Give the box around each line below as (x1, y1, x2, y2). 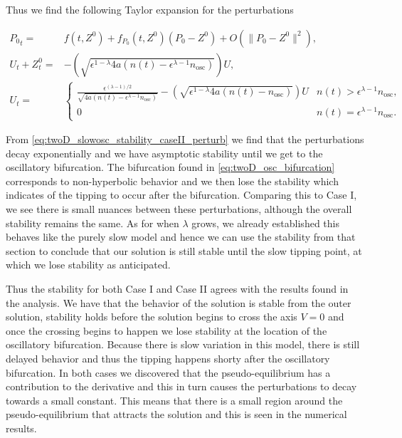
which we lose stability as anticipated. (6, 257, 171, 272)
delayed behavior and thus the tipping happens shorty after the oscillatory (6, 351, 330, 365)
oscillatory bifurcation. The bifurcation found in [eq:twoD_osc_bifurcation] (6, 160, 335, 174)
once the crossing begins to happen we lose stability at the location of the (6, 323, 327, 338)
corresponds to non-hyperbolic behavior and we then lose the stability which (6, 173, 339, 188)
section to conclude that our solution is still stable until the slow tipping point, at (6, 243, 362, 258)
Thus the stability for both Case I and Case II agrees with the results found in (6, 281, 349, 296)
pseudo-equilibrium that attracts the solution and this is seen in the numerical (6, 407, 347, 422)
